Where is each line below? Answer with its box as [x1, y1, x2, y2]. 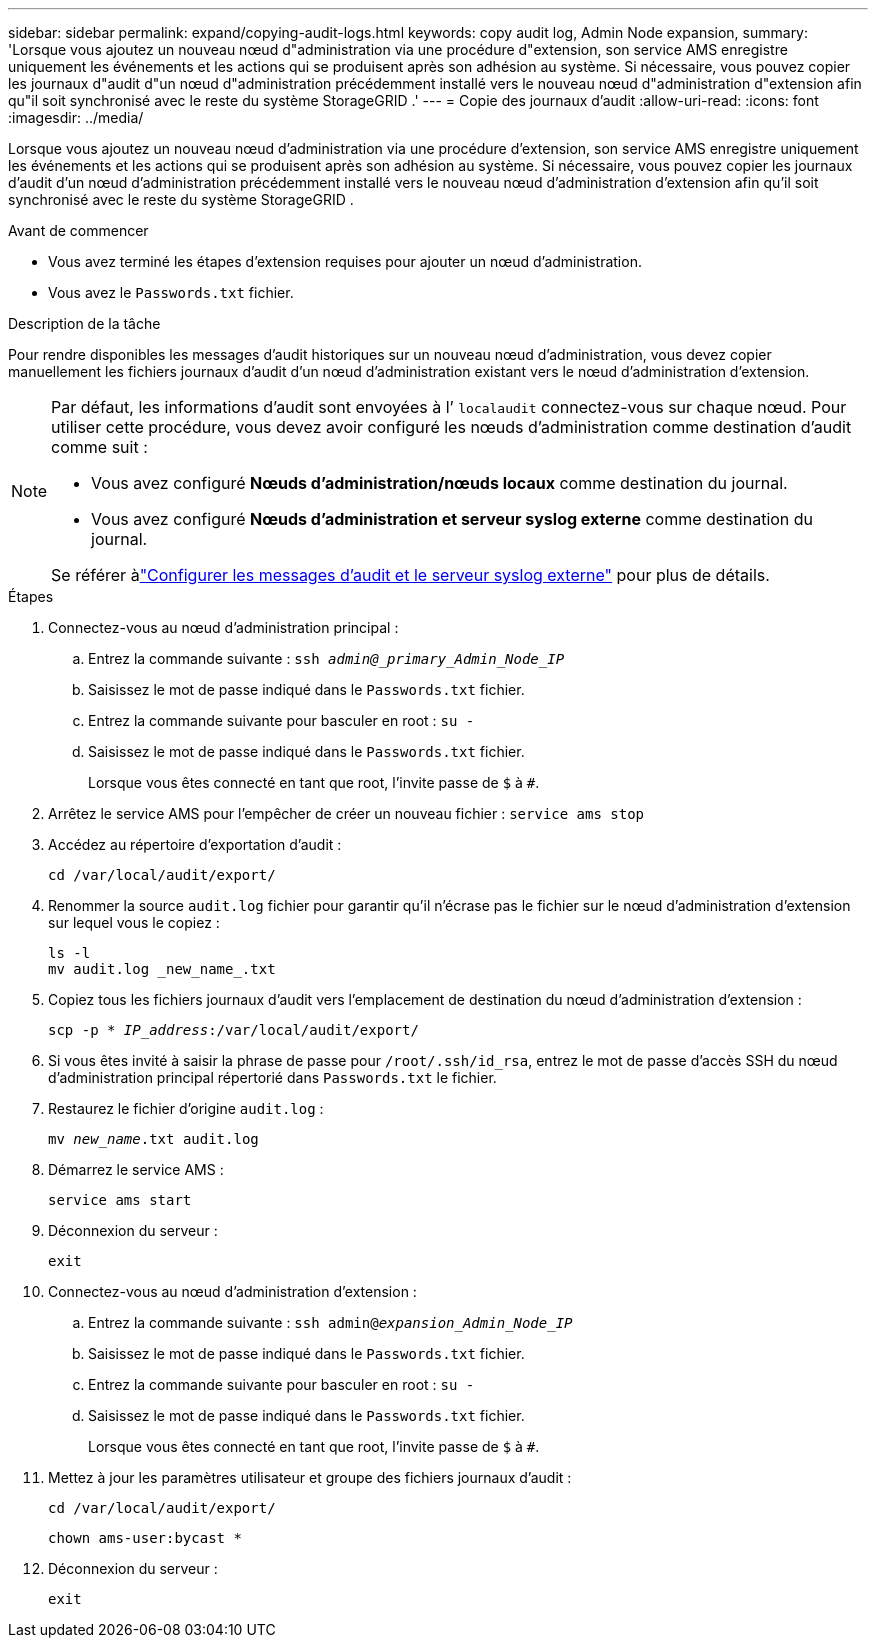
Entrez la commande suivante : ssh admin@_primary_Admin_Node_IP [88, 650, 565, 667]
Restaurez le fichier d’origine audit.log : [48, 1100, 324, 1117]
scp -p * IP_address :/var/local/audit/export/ [48, 1022, 419, 1038]
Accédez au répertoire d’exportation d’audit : [48, 836, 342, 853]
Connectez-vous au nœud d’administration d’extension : [48, 1283, 417, 1300]
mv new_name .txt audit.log [48, 1131, 259, 1147]
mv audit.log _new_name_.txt [48, 961, 276, 977]
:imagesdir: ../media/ [8, 109, 144, 126]
